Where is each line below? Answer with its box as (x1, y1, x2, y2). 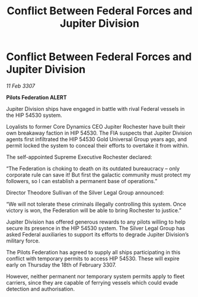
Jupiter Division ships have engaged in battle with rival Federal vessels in (6, 105, 185, 112)
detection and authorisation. (6, 285, 75, 292)
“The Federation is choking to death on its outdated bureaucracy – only (6, 165, 180, 172)
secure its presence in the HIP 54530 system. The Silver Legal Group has (6, 224, 186, 232)
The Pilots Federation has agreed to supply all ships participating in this (6, 248, 181, 256)
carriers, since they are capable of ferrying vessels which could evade (6, 279, 178, 286)
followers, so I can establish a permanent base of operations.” (6, 177, 158, 184)
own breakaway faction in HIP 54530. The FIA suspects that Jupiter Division (6, 129, 192, 136)
